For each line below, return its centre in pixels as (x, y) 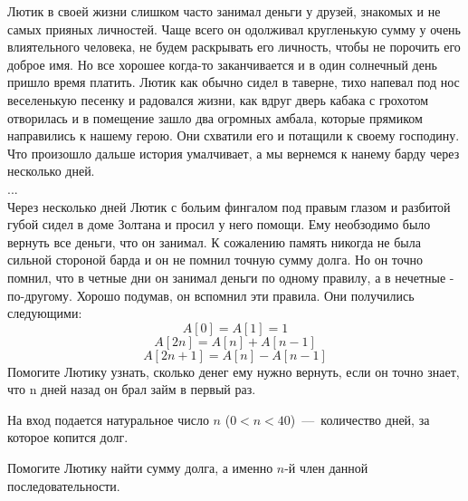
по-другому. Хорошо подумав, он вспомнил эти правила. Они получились (211, 295)
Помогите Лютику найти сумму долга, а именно (140, 468)
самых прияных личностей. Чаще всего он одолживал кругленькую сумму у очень (234, 29)
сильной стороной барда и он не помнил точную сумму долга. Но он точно (215, 260)
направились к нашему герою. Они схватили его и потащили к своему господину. (234, 135)
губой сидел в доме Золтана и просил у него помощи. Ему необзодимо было (219, 224)
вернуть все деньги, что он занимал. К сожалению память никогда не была (214, 241)
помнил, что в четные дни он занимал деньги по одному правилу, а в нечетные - (231, 277)
